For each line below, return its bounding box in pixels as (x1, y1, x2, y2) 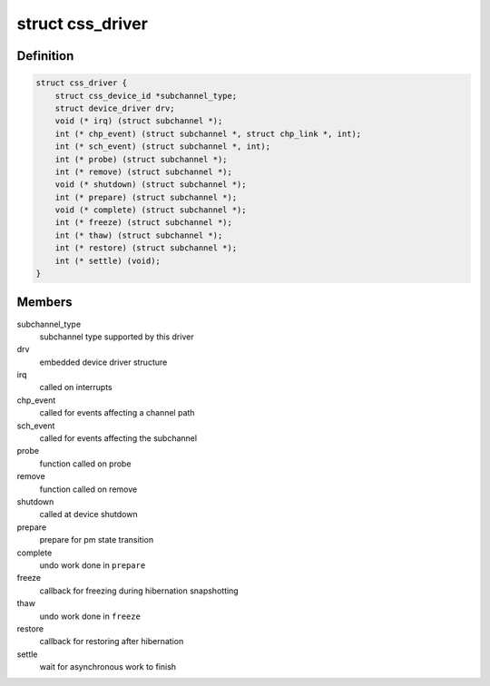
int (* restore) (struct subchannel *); (54, 243, 238, 253)
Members (16, 295, 73, 310)
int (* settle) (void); (54, 255, 161, 266)
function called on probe (39, 458, 132, 469)
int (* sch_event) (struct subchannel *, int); (54, 142, 271, 152)
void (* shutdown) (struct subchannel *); (54, 180, 247, 190)
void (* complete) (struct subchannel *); (54, 205, 247, 215)
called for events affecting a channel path (39, 407, 195, 418)
